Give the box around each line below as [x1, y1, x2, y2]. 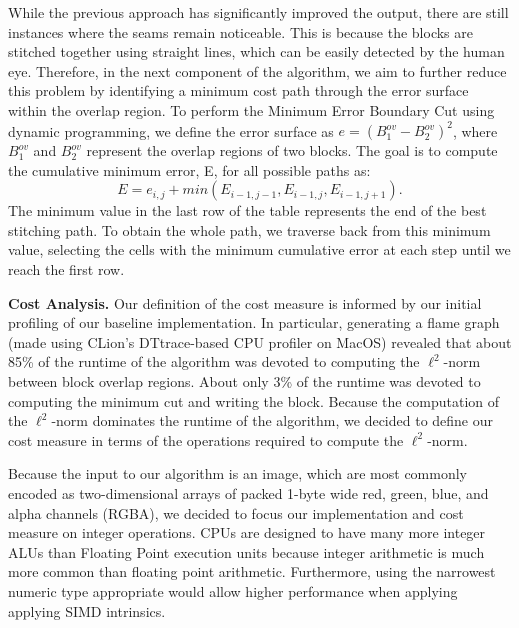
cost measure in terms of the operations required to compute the [8, 429, 404, 450]
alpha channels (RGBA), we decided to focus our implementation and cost [8, 502, 464, 523]
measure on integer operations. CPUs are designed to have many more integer [8, 522, 486, 543]
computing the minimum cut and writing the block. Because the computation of [8, 390, 500, 411]
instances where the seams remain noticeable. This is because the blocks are [8, 21, 473, 42]
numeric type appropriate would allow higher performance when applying [8, 580, 458, 601]
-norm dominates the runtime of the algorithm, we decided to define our [51, 410, 494, 431]
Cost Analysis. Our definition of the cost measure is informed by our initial [8, 292, 482, 313]
